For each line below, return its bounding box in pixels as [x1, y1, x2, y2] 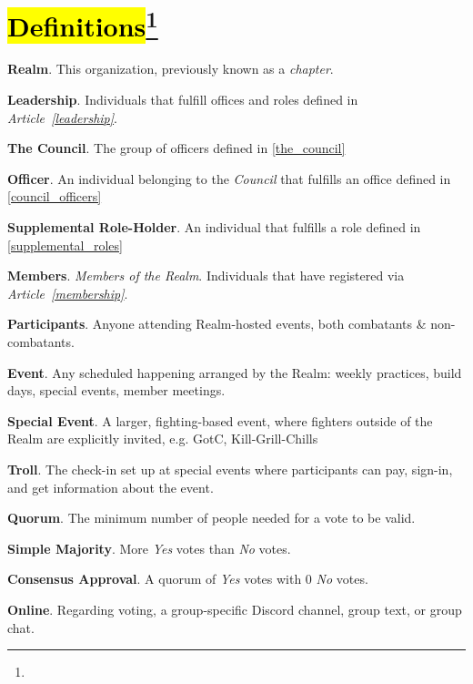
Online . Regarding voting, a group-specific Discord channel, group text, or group [7, 599, 462, 618]
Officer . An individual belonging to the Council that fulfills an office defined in [7, 168, 451, 188]
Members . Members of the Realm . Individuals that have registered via [7, 266, 405, 285]
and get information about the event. [7, 477, 214, 496]
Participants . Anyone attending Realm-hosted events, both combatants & [7, 314, 427, 333]
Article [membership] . [7, 283, 128, 302]
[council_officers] [7, 187, 102, 206]
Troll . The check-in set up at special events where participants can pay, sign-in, [7, 459, 453, 478]
